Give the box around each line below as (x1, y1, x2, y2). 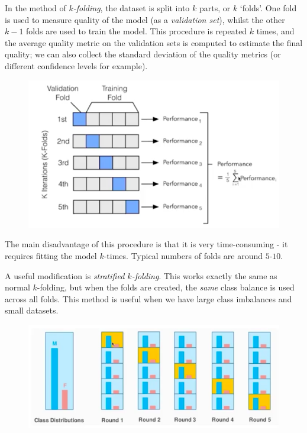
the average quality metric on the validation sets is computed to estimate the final (5, 36, 303, 49)
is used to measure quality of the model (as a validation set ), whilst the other (5, 13, 285, 25)
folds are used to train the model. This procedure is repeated (26, 25, 247, 37)
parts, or (199, 2, 231, 14)
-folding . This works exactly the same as (131, 269, 277, 282)
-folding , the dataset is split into (73, 2, 190, 14)
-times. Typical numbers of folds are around (104, 250, 263, 262)
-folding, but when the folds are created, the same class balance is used (37, 281, 295, 293)
